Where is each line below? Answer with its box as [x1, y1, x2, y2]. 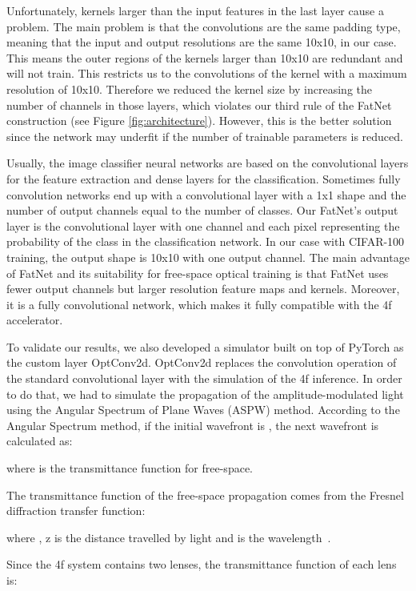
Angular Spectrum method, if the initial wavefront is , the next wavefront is [6, 416, 379, 433]
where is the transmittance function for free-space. [6, 460, 253, 476]
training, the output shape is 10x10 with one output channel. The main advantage [6, 248, 410, 265]
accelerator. [6, 312, 63, 328]
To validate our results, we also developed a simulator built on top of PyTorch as [6, 338, 404, 355]
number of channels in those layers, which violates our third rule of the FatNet [6, 96, 392, 113]
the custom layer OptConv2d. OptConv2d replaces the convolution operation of [6, 354, 397, 371]
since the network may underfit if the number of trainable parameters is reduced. [6, 127, 403, 144]
